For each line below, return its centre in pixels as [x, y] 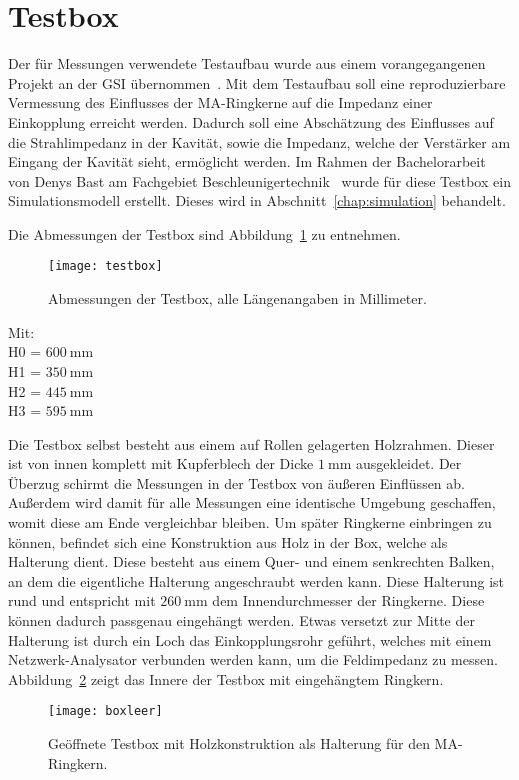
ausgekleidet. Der [409, 463]
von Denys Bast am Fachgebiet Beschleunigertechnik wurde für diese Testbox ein [259, 180]
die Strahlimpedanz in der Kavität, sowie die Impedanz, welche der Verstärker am [259, 141]
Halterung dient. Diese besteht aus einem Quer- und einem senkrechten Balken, [251, 561]
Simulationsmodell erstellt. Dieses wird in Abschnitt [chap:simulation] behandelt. [257, 200]
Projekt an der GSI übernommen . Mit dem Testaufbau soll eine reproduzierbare [257, 82]
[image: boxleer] [105, 711]
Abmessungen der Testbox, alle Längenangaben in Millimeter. [237, 298]
